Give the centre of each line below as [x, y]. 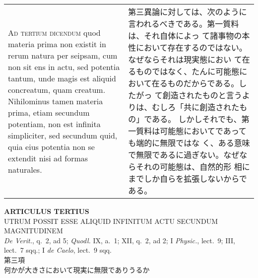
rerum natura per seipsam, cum [63, 55]
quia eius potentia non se [51, 146]
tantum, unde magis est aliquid [62, 78]
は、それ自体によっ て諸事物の [185, 35]
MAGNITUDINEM [33, 231]
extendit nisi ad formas [48, 158]
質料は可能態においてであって [191, 131]
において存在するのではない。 [192, 47]
